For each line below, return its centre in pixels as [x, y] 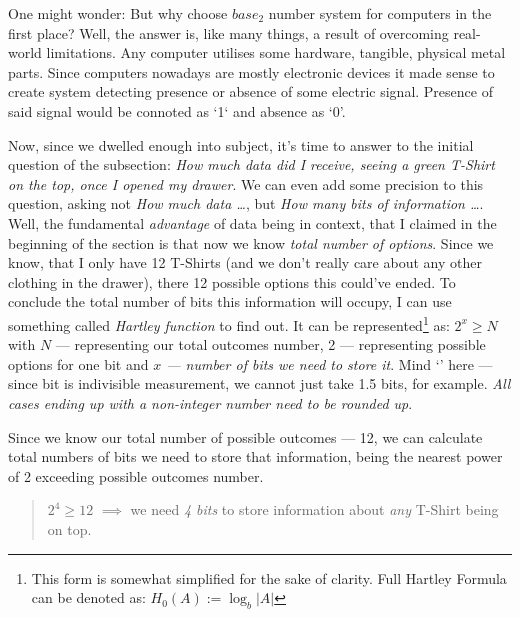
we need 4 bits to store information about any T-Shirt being [314, 509]
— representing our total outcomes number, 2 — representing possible [270, 344]
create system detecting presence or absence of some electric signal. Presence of [250, 91]
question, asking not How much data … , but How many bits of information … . [246, 203]
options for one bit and [78, 363]
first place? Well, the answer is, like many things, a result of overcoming [228, 32]
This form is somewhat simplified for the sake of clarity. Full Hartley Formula [269, 577]
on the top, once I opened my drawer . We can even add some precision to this [246, 183]
